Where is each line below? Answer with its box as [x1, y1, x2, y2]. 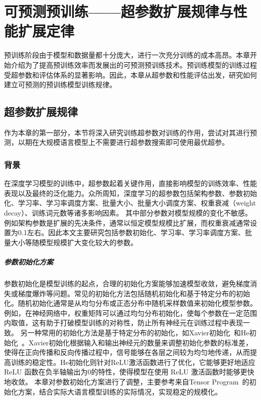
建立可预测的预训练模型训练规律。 [4, 79, 116, 90]
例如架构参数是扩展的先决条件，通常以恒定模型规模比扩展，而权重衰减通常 [4, 217, 250, 228]
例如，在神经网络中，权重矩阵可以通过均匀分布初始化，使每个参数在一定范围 [4, 307, 257, 318]
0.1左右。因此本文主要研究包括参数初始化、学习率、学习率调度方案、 [18, 227, 245, 238]
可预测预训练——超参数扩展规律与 [4, 1, 233, 22]
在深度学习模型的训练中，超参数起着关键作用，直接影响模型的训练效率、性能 [4, 178, 257, 188]
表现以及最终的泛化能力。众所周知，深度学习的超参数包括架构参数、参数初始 [4, 187, 257, 198]
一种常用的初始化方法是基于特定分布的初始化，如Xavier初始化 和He [27, 327, 249, 337]
